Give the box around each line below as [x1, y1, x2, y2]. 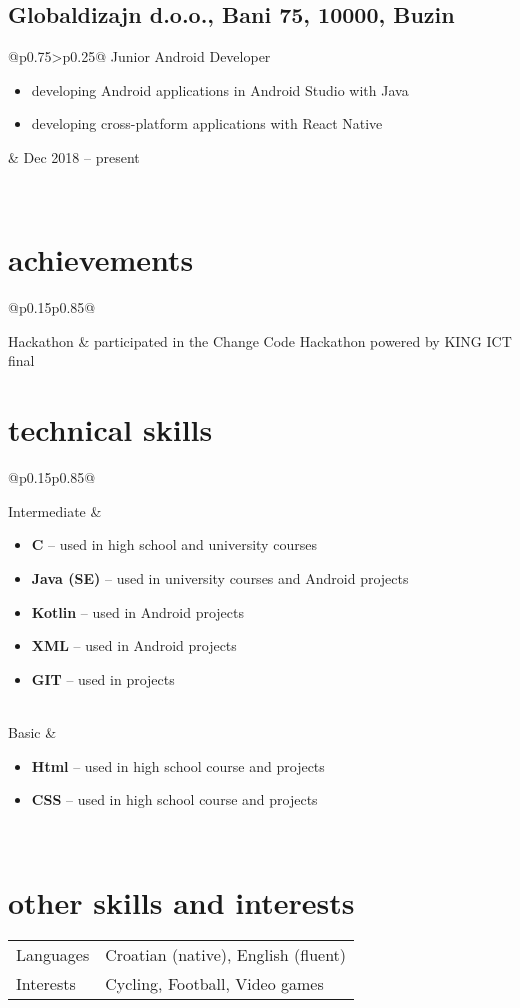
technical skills [8, 409, 213, 450]
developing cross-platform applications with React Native [31, 113, 383, 134]
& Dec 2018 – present [8, 146, 140, 167]
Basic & [8, 721, 57, 742]
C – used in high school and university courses [31, 534, 317, 555]
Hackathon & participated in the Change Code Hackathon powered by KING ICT [8, 330, 512, 351]
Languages [16, 943, 90, 967]
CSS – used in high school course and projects [31, 789, 318, 810]
